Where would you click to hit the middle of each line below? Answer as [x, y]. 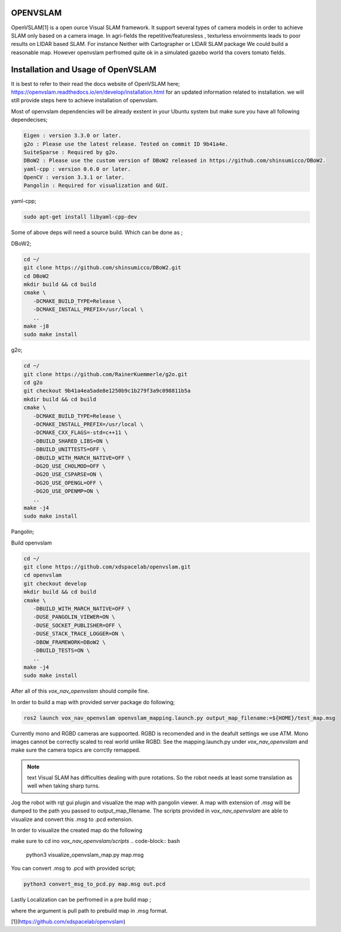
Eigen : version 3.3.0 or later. [73, 136]
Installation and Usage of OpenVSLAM [84, 70]
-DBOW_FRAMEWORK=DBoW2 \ [69, 642]
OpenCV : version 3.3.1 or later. [74, 177]
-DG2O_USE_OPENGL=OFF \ [68, 483]
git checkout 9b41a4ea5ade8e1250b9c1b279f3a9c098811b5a [107, 391]
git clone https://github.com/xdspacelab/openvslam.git [107, 567]
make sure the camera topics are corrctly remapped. [76, 750]
